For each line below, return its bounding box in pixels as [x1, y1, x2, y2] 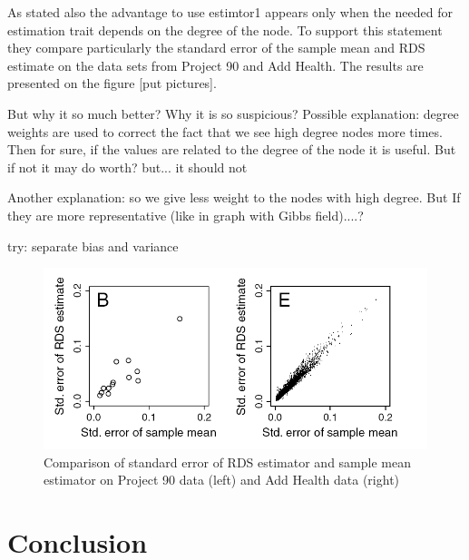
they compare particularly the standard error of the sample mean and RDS [7, 38, 425, 57]
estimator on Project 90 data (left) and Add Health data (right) [44, 470, 400, 489]
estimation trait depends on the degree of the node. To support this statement [7, 20, 443, 39]
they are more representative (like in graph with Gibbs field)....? [7, 205, 364, 224]
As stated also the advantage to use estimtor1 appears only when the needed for [7, 3, 453, 21]
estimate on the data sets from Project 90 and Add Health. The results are [7, 55, 424, 74]
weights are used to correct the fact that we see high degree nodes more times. [7, 122, 443, 141]
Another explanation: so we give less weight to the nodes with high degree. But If [7, 188, 461, 207]
